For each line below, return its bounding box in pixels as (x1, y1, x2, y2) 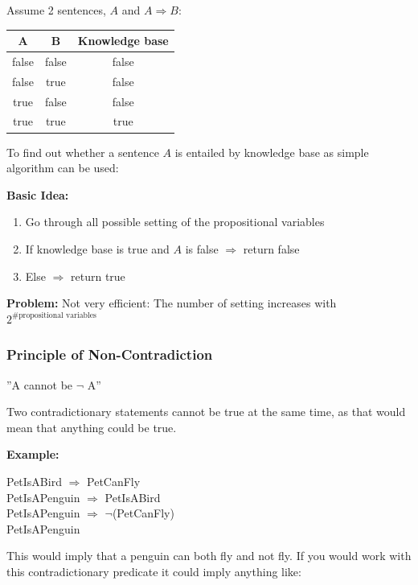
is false (185, 240, 219, 257)
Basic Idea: (6, 186, 69, 203)
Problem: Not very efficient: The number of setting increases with (6, 295, 337, 311)
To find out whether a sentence (6, 143, 159, 160)
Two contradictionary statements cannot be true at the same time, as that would (6, 403, 406, 420)
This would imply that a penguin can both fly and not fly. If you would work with (6, 547, 412, 564)
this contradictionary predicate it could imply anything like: (6, 562, 301, 579)
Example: (6, 446, 59, 463)
